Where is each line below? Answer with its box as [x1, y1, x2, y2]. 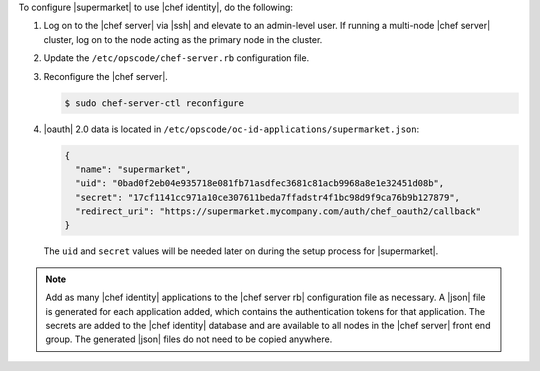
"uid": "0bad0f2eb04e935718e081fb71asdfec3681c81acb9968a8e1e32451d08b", [75, 178, 445, 189]
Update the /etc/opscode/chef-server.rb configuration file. [43, 52, 310, 64]
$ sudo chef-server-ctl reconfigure [64, 97, 245, 109]
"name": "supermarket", [75, 163, 192, 175]
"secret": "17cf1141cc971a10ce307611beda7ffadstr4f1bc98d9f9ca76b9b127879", [75, 191, 460, 203]
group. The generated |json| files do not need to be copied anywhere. [45, 333, 333, 345]
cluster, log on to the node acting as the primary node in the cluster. [43, 33, 323, 45]
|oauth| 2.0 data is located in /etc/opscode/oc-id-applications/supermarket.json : [43, 123, 420, 135]
